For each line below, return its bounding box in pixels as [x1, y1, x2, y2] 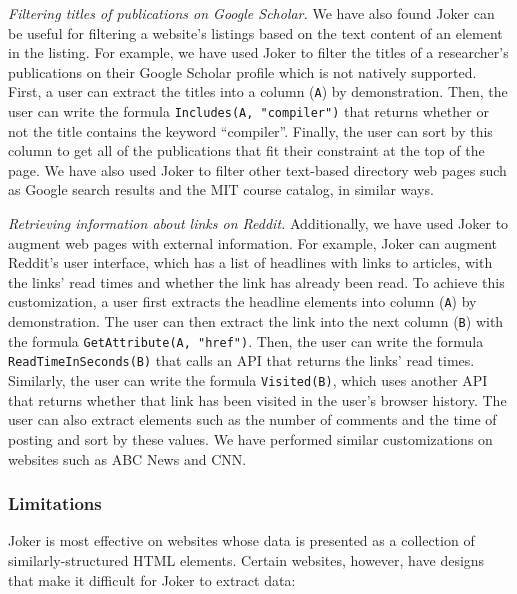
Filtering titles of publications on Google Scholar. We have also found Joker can [8, 3, 495, 23]
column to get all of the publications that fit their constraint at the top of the [8, 140, 485, 161]
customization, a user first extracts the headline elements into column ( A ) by [8, 291, 477, 312]
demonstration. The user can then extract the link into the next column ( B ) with [8, 311, 504, 332]
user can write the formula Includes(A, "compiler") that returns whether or [8, 101, 489, 122]
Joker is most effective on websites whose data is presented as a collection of [8, 530, 475, 551]
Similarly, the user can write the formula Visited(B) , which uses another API [8, 370, 488, 391]
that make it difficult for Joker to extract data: [8, 569, 296, 590]
